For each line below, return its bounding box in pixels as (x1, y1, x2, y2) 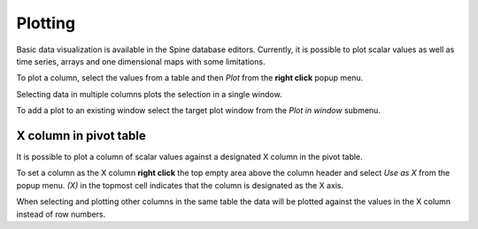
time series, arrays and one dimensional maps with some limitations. (16, 56, 266, 66)
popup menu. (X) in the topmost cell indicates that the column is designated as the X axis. (16, 179, 344, 190)
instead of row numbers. (16, 209, 106, 219)
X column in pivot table (16, 128, 146, 143)
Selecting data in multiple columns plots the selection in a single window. (16, 88, 282, 99)
